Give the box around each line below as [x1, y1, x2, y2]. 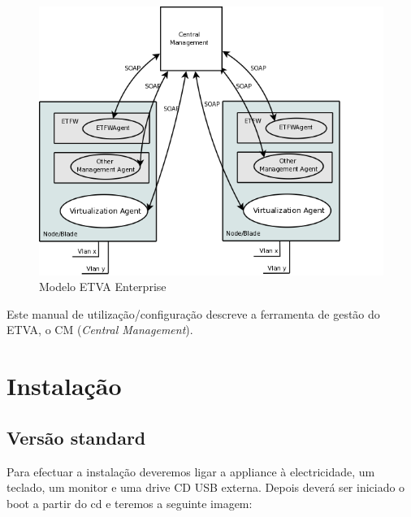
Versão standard [6, 424, 146, 450]
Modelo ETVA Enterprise [39, 278, 167, 295]
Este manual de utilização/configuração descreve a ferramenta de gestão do [6, 305, 380, 322]
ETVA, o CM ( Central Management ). [6, 321, 193, 338]
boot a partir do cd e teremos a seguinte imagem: [6, 494, 253, 511]
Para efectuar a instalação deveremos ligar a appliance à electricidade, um [6, 463, 375, 480]
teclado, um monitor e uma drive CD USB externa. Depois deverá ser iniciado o [6, 479, 405, 496]
